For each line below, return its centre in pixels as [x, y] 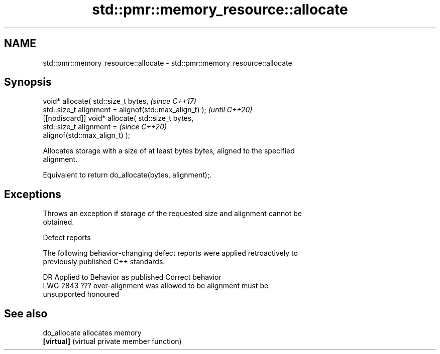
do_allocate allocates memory [92, 333]
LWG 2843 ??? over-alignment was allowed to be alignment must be [156, 286]
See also [26, 313]
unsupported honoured [81, 294]
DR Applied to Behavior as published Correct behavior [132, 277]
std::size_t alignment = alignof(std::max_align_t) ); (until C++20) [148, 110]
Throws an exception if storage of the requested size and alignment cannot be [172, 214]
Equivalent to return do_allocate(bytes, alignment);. [127, 175]
